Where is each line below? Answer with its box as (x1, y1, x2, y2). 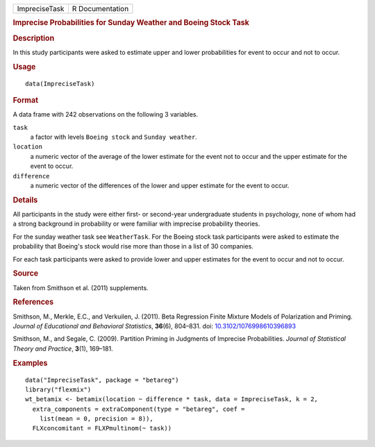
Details (12, 195, 38, 205)
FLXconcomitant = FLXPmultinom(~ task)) (32, 424, 172, 432)
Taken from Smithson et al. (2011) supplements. (12, 283, 149, 292)
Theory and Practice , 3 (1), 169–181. (12, 344, 114, 353)
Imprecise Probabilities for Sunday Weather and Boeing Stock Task (12, 18, 249, 28)
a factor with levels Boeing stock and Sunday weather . (30, 133, 197, 142)
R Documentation (72, 4, 129, 13)
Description (12, 33, 55, 43)
